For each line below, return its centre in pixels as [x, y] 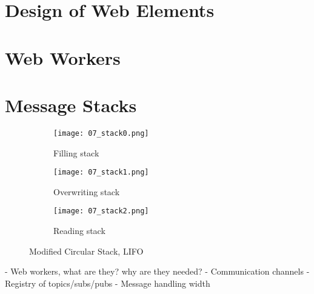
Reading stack [79, 231]
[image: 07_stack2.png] [101, 211]
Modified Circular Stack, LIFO [86, 251]
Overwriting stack [87, 191]
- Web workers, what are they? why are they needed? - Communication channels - [157, 271]
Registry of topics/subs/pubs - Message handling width [108, 283]
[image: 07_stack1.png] [101, 172]
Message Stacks [71, 105]
